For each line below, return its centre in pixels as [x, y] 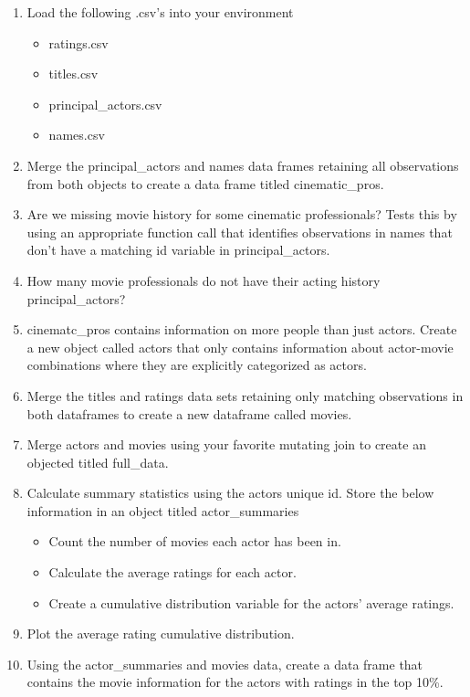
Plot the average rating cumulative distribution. [161, 634]
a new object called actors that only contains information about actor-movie [240, 347]
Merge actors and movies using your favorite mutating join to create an [226, 444]
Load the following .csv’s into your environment [160, 12]
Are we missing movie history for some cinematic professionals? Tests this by [242, 214]
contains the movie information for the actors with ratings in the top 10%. [235, 682]
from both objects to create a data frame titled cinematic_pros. [205, 183]
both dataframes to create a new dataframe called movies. [189, 413]
